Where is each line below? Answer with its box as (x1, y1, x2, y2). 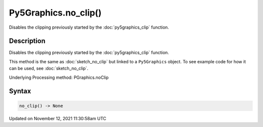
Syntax (9, 87, 31, 95)
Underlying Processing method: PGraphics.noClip (9, 74, 109, 80)
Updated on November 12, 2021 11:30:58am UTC (9, 115, 107, 121)
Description (9, 37, 46, 45)
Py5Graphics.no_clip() (9, 7, 102, 18)
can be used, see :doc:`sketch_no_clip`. (9, 66, 89, 72)
